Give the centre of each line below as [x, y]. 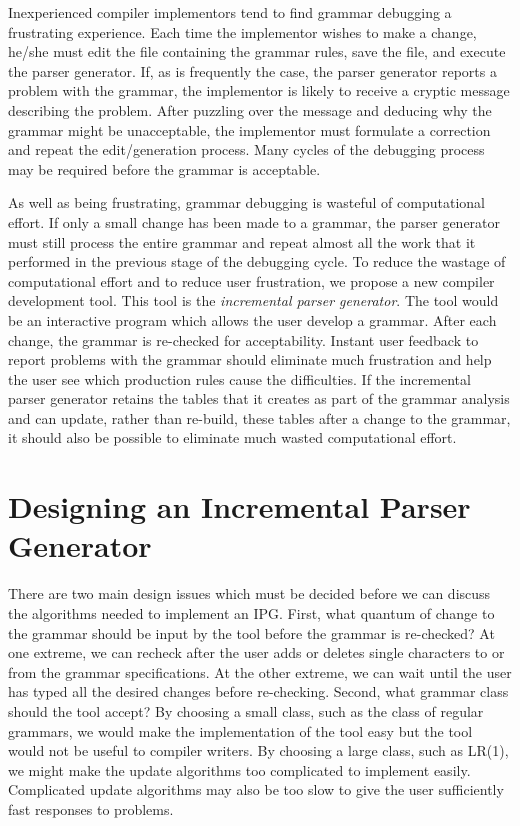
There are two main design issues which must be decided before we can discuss [249, 593]
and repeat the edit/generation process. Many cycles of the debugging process [246, 149]
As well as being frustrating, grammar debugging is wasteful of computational [246, 202]
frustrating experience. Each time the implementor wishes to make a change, [242, 31]
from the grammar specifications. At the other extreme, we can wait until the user [260, 671]
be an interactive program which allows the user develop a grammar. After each [252, 319]
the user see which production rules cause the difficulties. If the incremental [239, 378]
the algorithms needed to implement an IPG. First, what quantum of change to [251, 612]
